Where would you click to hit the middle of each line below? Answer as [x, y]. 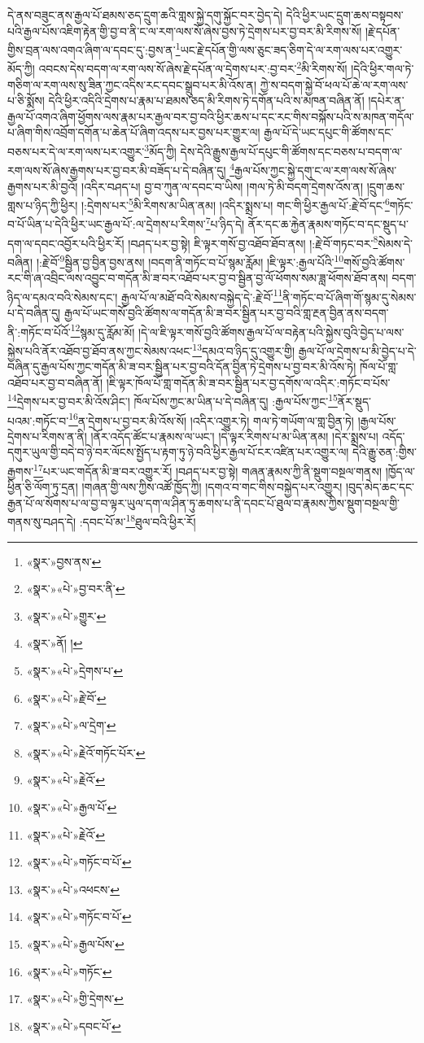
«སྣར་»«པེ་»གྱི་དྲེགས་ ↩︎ [75, 999]
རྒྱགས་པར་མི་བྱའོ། [43, 186]
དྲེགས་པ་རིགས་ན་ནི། [47, 436]
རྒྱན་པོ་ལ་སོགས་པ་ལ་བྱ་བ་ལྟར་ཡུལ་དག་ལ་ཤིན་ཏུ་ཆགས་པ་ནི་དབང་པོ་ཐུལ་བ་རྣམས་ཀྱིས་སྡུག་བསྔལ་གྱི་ [204, 502]
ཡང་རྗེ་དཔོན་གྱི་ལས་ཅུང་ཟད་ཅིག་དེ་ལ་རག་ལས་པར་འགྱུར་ [291, 49]
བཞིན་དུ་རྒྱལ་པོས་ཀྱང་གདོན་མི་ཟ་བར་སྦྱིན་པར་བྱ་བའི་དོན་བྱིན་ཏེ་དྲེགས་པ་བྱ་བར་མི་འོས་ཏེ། [182, 367]
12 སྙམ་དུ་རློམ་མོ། [103, 330]
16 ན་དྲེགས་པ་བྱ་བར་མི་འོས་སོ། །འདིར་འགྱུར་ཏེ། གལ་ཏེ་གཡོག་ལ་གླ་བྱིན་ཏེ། [211, 419]
